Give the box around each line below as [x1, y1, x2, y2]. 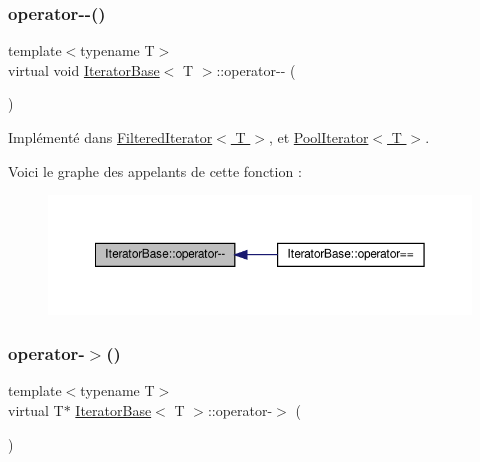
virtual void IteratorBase [8, 59, 160, 80]
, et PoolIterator [268, 127, 369, 147]
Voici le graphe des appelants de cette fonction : [8, 160, 302, 181]
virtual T [8, 400, 64, 421]
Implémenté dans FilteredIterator [8, 127, 213, 147]
